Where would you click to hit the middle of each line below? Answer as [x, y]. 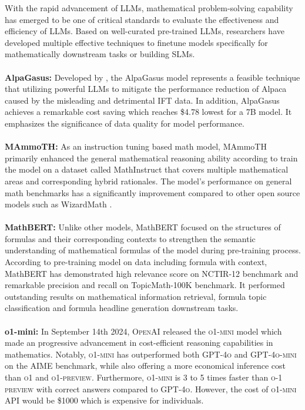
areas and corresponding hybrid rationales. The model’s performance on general [148, 181]
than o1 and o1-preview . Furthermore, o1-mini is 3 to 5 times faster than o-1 [144, 377]
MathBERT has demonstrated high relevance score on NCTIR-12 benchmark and [152, 273]
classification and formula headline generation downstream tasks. [122, 308]
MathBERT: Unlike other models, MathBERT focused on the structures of [143, 227]
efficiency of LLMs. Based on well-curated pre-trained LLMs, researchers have [145, 31]
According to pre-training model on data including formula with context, [136, 262]
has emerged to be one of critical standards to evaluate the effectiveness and [142, 19]
